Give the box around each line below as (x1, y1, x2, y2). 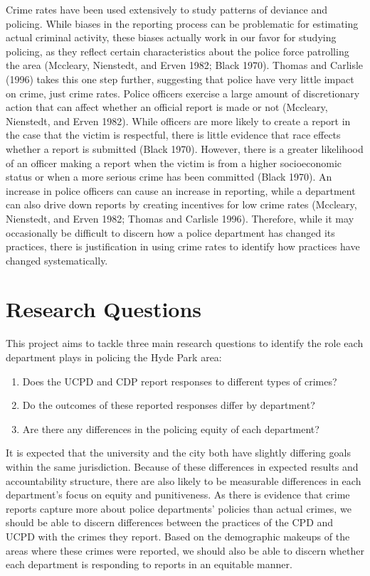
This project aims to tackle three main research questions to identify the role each (6, 336, 364, 351)
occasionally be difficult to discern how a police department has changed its (6, 225, 335, 240)
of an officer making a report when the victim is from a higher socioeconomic (6, 155, 342, 170)
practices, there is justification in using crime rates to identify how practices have (6, 239, 360, 254)
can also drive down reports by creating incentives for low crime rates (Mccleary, (6, 197, 357, 212)
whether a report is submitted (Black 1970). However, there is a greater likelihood (6, 141, 364, 156)
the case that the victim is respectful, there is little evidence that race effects (6, 127, 341, 142)
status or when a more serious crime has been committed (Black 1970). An (6, 169, 332, 184)
